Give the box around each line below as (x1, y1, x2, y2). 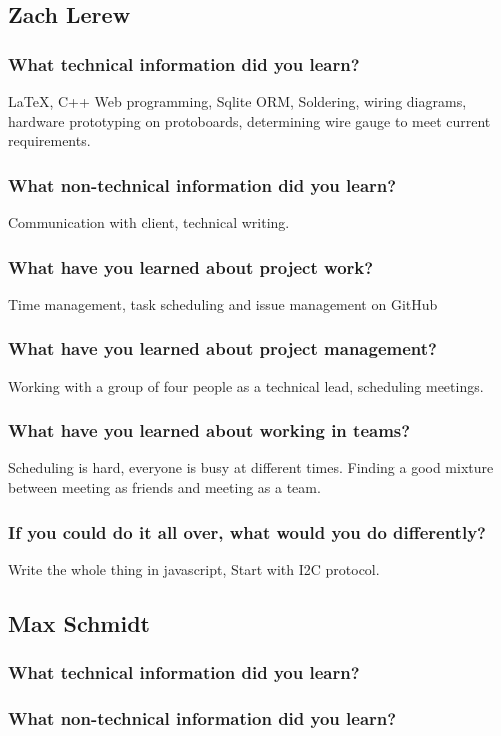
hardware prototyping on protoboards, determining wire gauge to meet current (8, 110, 491, 131)
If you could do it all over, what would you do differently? (8, 519, 486, 544)
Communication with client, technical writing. (8, 212, 290, 232)
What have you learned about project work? (8, 254, 374, 279)
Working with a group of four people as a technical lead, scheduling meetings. (8, 375, 484, 396)
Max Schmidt (8, 607, 150, 638)
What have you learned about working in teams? (8, 418, 411, 443)
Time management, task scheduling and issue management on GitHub (8, 293, 438, 314)
